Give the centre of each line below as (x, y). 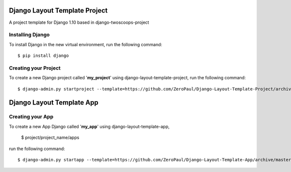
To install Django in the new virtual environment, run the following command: (86, 44)
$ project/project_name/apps (50, 138)
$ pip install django (43, 56)
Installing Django (29, 35)
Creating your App (31, 117)
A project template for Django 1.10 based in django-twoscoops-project (79, 22)
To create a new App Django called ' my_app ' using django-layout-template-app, (89, 126)
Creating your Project (35, 68)
